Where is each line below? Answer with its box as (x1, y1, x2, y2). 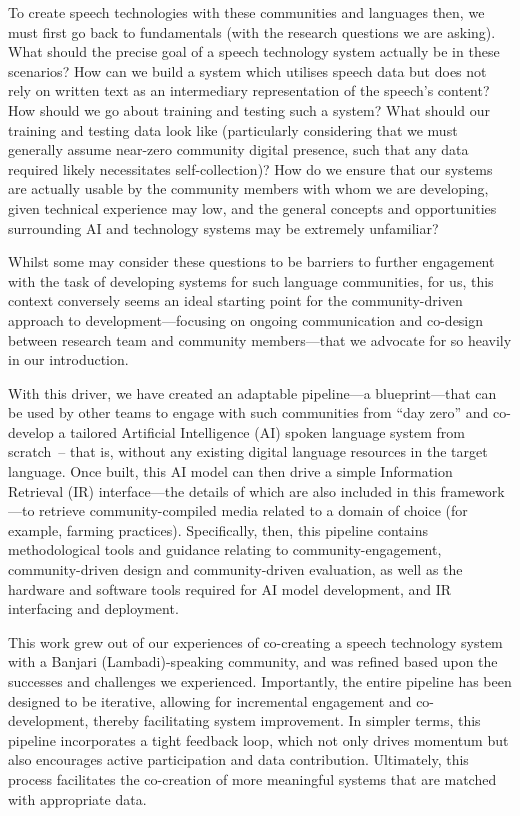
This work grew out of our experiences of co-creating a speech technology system (8, 631, 503, 652)
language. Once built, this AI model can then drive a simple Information (8, 461, 453, 482)
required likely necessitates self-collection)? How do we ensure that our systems (8, 158, 493, 179)
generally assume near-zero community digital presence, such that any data (8, 139, 469, 160)
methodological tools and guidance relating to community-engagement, (8, 539, 442, 560)
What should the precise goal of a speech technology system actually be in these (8, 41, 500, 62)
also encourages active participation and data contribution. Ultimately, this (8, 749, 469, 770)
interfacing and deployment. (8, 598, 179, 619)
